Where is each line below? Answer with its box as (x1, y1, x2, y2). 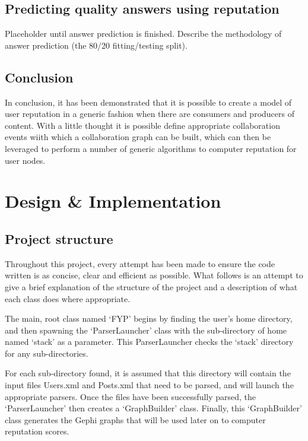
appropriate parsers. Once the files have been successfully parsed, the (5, 390, 256, 402)
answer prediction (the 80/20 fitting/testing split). (5, 39, 188, 51)
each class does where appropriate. (5, 292, 131, 304)
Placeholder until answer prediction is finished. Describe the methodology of (5, 27, 282, 40)
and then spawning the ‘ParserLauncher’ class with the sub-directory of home (5, 323, 287, 336)
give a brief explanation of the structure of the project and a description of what (5, 280, 298, 293)
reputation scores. (5, 425, 69, 437)
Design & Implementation (5, 189, 221, 213)
